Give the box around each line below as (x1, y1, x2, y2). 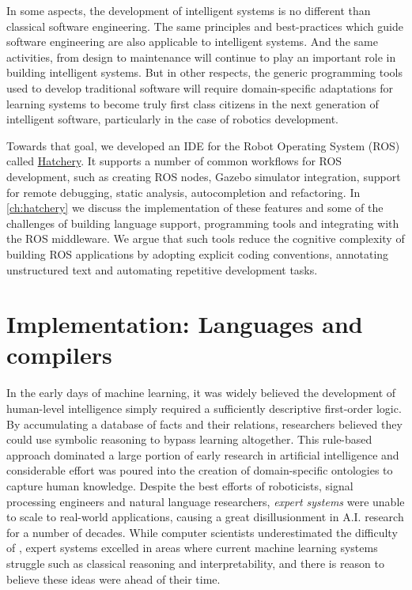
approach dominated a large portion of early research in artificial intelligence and (6, 446, 399, 463)
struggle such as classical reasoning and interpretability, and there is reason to (6, 554, 385, 571)
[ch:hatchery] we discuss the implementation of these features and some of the (6, 199, 384, 216)
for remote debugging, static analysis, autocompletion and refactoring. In (6, 183, 361, 200)
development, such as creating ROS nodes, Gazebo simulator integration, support (6, 168, 401, 184)
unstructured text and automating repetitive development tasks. (6, 261, 318, 278)
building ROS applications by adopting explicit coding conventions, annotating (6, 245, 389, 262)
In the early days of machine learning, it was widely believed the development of (6, 384, 396, 401)
